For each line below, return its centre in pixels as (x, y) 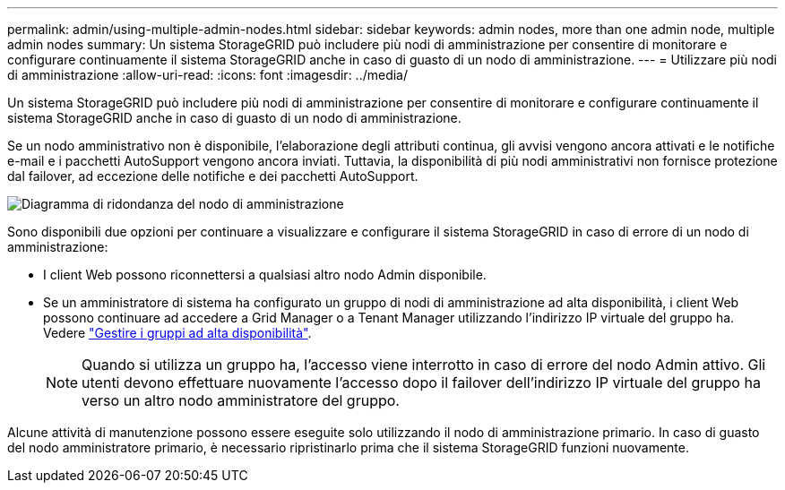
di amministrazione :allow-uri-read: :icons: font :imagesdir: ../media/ (208, 75)
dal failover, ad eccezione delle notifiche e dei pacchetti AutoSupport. (213, 176)
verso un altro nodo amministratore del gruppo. (241, 400)
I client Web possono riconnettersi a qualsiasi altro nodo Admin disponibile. (265, 275)
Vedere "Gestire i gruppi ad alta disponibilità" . (177, 333)
